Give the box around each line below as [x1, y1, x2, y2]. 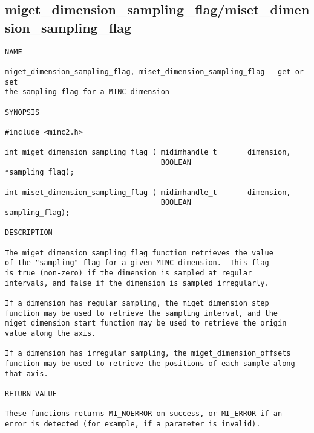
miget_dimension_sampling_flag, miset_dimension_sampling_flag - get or [5, 67, 304, 76]
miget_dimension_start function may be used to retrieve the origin [5, 319, 287, 328]
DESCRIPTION [5, 228, 53, 237]
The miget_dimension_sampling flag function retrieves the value [5, 248, 273, 257]
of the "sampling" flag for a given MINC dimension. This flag [5, 258, 269, 268]
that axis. [5, 369, 48, 378]
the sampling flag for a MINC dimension [5, 88, 170, 97]
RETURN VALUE [5, 389, 57, 398]
